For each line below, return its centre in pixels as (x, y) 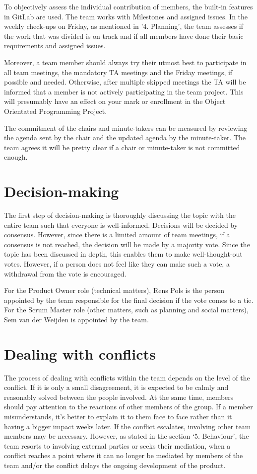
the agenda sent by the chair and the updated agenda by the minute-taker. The (125, 138)
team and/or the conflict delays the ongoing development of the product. (115, 465)
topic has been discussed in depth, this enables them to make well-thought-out (123, 254)
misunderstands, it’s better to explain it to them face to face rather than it (118, 417)
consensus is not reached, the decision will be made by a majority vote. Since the (127, 244)
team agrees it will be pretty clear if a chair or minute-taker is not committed (122, 147)
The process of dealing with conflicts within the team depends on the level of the (127, 377)
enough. (16, 157)
